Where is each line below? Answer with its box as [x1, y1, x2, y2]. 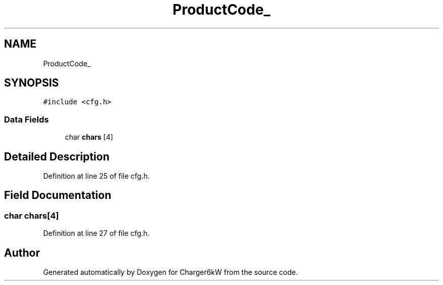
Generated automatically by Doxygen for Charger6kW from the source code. [43, 268, 298, 277]
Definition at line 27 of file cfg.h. [43, 229, 150, 238]
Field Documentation [4, 189, 111, 202]
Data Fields [4, 114, 49, 125]
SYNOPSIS [4, 76, 59, 90]
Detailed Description [4, 150, 110, 163]
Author [4, 246, 40, 259]
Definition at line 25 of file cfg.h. [43, 172, 150, 181]
